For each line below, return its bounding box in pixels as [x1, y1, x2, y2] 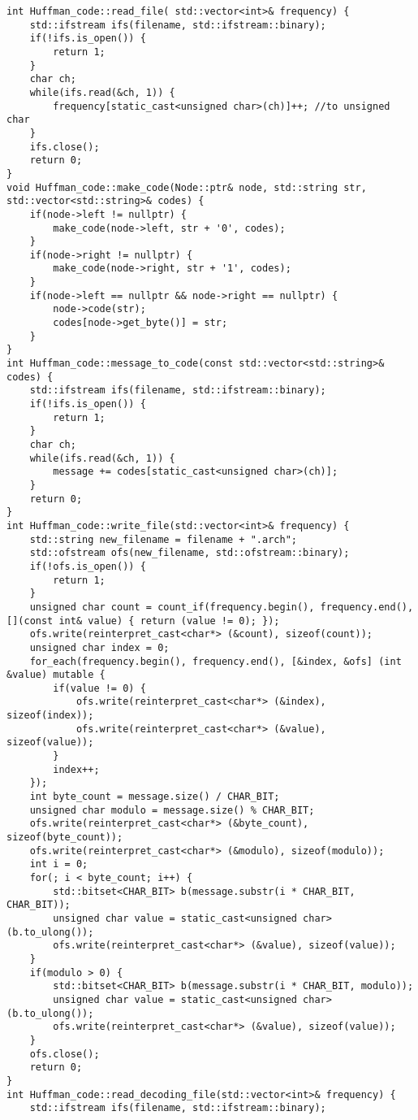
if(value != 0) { [53, 682, 146, 694]
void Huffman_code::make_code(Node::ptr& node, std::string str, [6, 181, 367, 193]
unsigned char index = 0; [29, 641, 170, 653]
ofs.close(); [29, 1048, 100, 1060]
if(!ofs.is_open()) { [29, 560, 146, 572]
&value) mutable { [6, 669, 106, 681]
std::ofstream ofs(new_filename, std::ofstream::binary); [29, 547, 350, 559]
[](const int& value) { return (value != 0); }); [6, 614, 280, 627]
